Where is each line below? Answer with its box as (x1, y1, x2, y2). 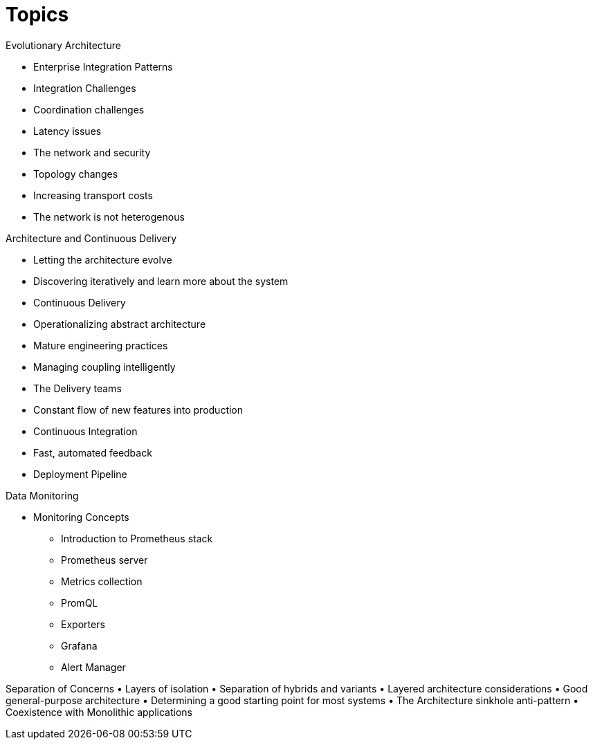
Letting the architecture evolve (33, 253, 172, 266)
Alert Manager (61, 661, 126, 673)
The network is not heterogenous (33, 210, 185, 223)
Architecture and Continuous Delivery (6, 232, 177, 244)
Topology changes (33, 167, 118, 180)
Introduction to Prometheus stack (61, 532, 213, 544)
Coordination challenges (33, 103, 145, 116)
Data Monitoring (6, 489, 79, 502)
